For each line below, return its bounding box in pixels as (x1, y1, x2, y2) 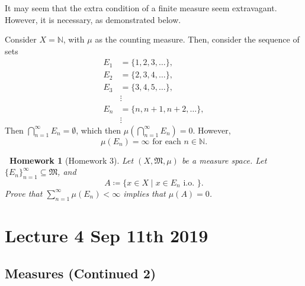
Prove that (5, 187, 43, 199)
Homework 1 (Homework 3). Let (9, 154, 134, 166)
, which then (76, 123, 121, 136)
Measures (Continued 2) (5, 264, 156, 282)
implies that (123, 187, 166, 199)
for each (152, 137, 181, 146)
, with (63, 33, 85, 45)
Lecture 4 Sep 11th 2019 (5, 223, 208, 247)
